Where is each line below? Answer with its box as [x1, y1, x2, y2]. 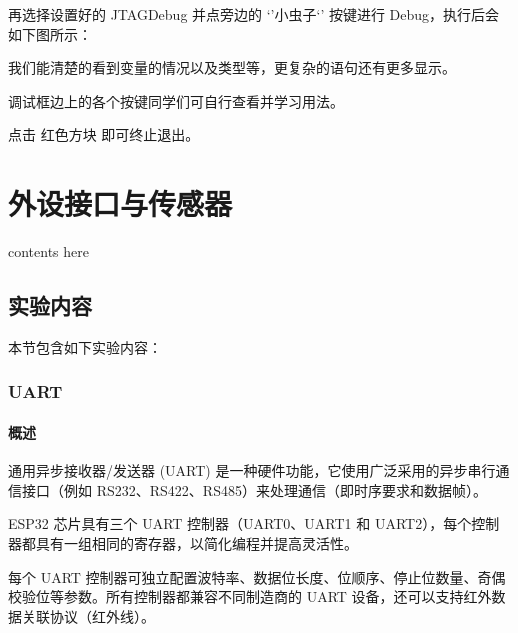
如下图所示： [8, 23, 92, 44]
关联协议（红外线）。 [21, 605, 155, 626]
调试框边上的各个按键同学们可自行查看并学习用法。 [8, 90, 344, 111]
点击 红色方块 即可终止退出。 [8, 124, 200, 145]
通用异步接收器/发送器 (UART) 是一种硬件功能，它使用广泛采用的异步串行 [8, 460, 496, 481]
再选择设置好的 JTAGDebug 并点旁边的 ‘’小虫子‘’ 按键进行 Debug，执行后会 [8, 4, 500, 24]
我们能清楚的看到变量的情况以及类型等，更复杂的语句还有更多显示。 [8, 57, 456, 78]
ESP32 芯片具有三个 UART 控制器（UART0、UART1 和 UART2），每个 [8, 513, 472, 534]
